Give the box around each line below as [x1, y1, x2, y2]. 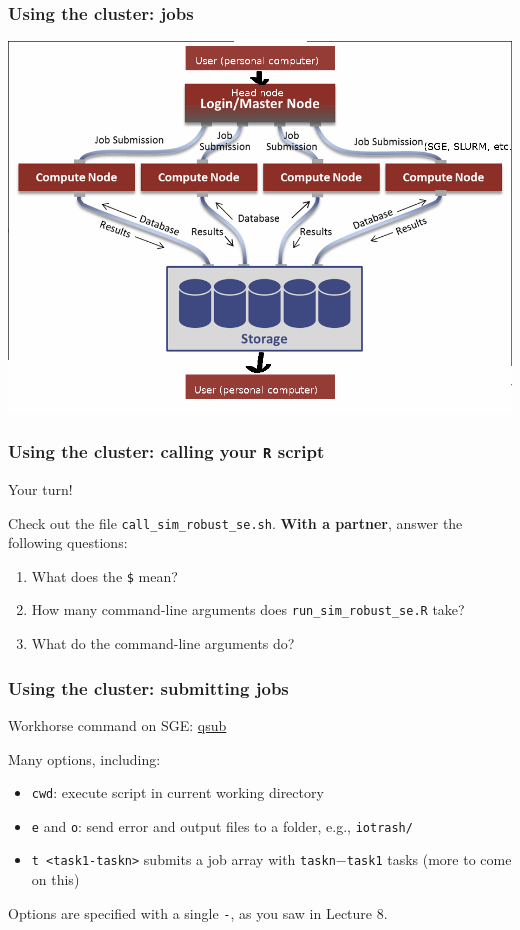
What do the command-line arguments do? [31, 633, 295, 654]
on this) [31, 869, 80, 890]
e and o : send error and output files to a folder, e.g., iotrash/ [31, 815, 413, 836]
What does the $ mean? [31, 565, 178, 586]
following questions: [8, 532, 128, 553]
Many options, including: [8, 748, 161, 769]
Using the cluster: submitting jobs [8, 675, 289, 700]
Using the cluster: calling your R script [8, 439, 325, 464]
